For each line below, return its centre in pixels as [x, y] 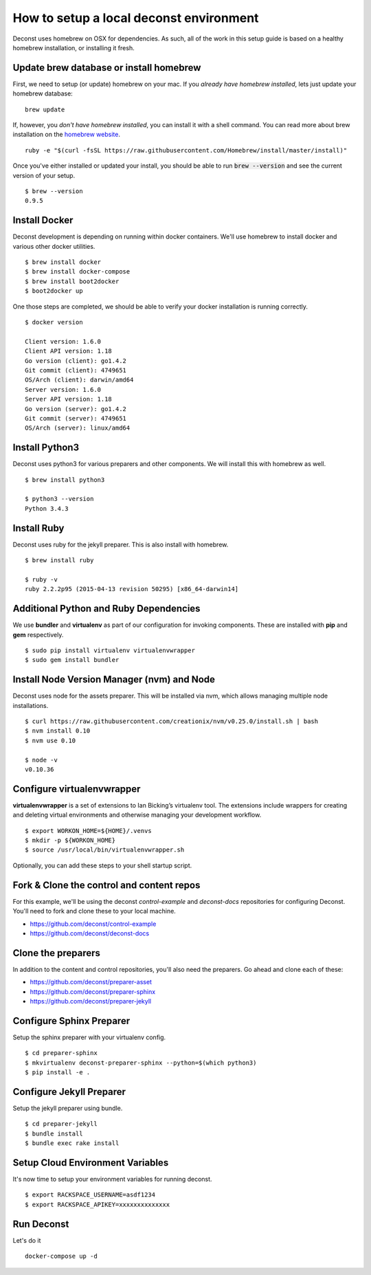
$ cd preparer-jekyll [61, 1124]
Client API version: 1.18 [69, 351]
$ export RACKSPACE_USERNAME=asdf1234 [90, 1195]
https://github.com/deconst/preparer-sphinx [93, 991]
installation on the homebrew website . [66, 135]
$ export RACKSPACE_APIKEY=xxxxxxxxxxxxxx [98, 1204]
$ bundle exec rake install [72, 1143]
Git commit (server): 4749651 [76, 418]
